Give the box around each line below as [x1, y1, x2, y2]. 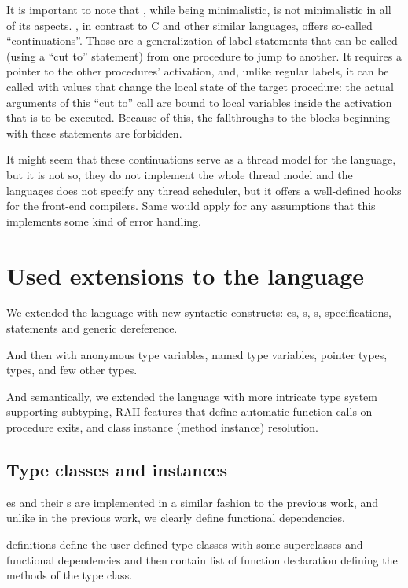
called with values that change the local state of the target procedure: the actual [6, 78, 394, 94]
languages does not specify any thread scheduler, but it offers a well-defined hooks [6, 182, 402, 198]
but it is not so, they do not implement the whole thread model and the [6, 166, 353, 182]
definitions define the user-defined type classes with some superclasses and [6, 535, 363, 552]
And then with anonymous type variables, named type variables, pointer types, [6, 346, 388, 362]
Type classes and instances [6, 457, 228, 481]
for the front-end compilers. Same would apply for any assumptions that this [6, 197, 376, 214]
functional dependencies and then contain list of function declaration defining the [6, 551, 398, 568]
